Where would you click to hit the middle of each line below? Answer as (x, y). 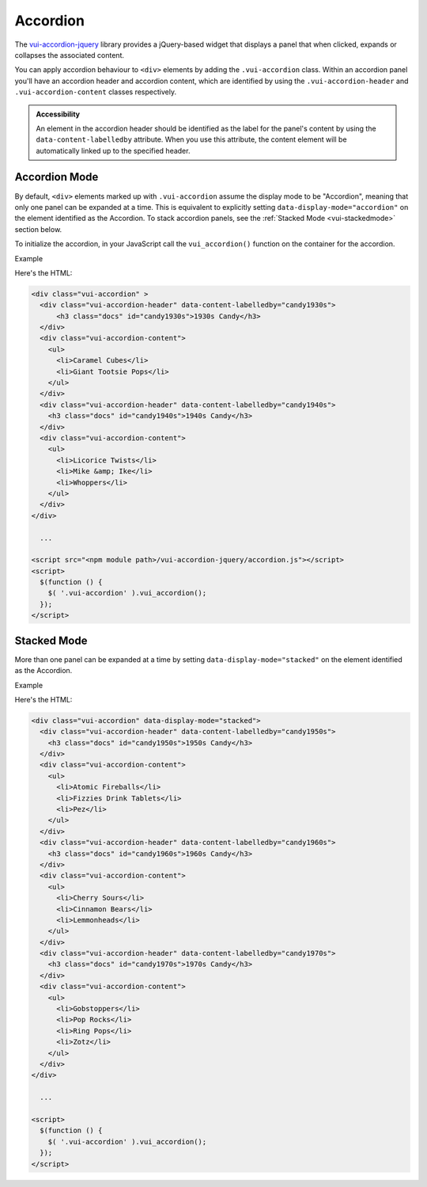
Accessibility (58, 114)
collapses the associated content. (69, 55)
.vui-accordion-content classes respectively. (96, 92)
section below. (38, 229)
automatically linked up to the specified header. (113, 150)
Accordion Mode (57, 177)
